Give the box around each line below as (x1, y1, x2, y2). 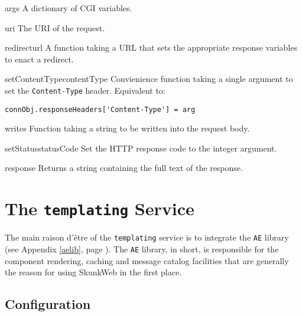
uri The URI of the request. (5, 21, 105, 34)
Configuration (5, 295, 91, 313)
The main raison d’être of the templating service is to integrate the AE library (5, 231, 289, 243)
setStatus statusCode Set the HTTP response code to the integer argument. (5, 141, 277, 154)
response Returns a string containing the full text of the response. (5, 162, 243, 174)
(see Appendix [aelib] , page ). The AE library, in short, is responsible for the (5, 242, 279, 255)
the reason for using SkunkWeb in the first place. (5, 266, 182, 278)
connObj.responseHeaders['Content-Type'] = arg (5, 105, 196, 114)
